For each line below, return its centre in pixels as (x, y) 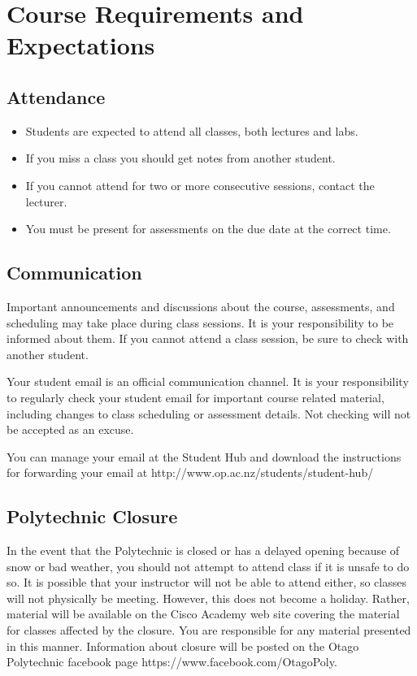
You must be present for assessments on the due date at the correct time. (208, 229)
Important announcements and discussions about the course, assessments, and (201, 306)
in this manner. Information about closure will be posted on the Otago (183, 646)
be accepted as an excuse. (70, 429)
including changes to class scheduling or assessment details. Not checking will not (209, 413)
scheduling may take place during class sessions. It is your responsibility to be (200, 322)
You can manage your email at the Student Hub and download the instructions (204, 456)
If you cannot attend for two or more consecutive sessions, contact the (200, 185)
